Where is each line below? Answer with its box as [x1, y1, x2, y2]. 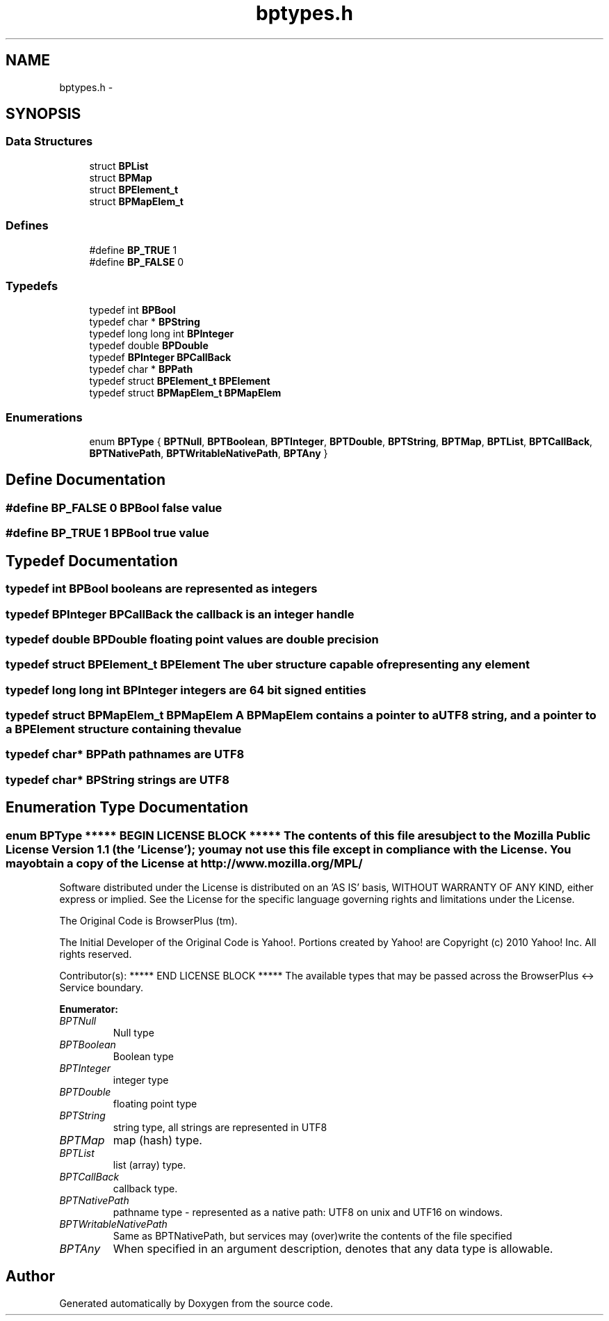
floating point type [113, 1097, 197, 1110]
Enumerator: [59, 1002, 119, 1015]
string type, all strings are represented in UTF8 [113, 1121, 327, 1133]
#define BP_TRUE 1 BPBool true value [6, 526, 209, 541]
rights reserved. [59, 947, 132, 960]
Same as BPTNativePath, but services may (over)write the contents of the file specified [113, 1229, 512, 1242]
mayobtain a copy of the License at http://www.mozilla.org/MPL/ [6, 856, 363, 870]
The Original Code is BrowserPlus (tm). [59, 914, 238, 927]
